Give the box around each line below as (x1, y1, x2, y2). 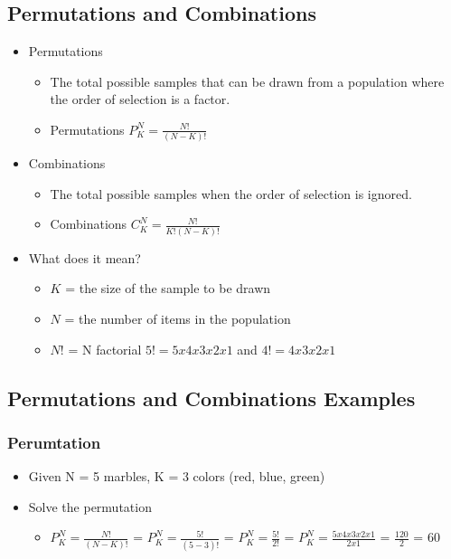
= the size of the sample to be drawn (65, 279, 271, 298)
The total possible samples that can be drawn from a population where (50, 71, 445, 90)
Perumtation (7, 431, 101, 453)
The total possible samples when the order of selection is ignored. (50, 184, 412, 203)
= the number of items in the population (64, 308, 291, 327)
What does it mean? (28, 248, 141, 267)
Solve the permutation (28, 497, 152, 516)
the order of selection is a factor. (50, 90, 230, 109)
